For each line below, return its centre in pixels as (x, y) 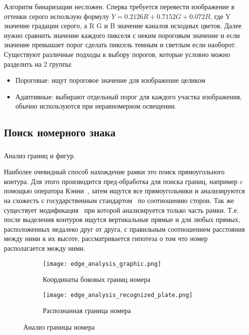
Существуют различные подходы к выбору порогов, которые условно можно (117, 54)
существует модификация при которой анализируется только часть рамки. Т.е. (121, 210)
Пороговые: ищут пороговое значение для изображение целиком (110, 80)
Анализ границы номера (59, 327)
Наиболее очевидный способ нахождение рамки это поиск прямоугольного (114, 172)
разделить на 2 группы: (38, 64)
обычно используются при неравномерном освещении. (96, 106)
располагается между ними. (45, 248)
